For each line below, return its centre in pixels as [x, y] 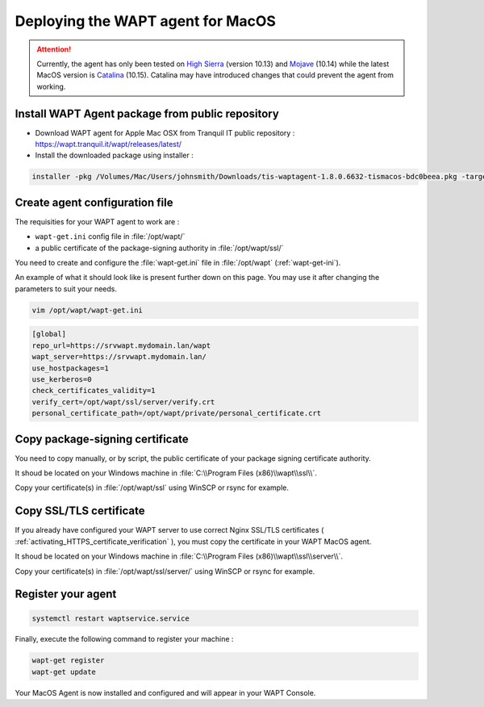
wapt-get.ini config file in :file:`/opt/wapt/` [110, 236]
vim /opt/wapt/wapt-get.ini [87, 310]
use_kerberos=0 [62, 379]
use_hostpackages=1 [70, 368]
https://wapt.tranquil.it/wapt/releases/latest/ [108, 144]
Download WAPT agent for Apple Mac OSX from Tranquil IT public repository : [165, 132]
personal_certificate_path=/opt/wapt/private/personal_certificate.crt [177, 413]
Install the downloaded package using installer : [114, 155]
